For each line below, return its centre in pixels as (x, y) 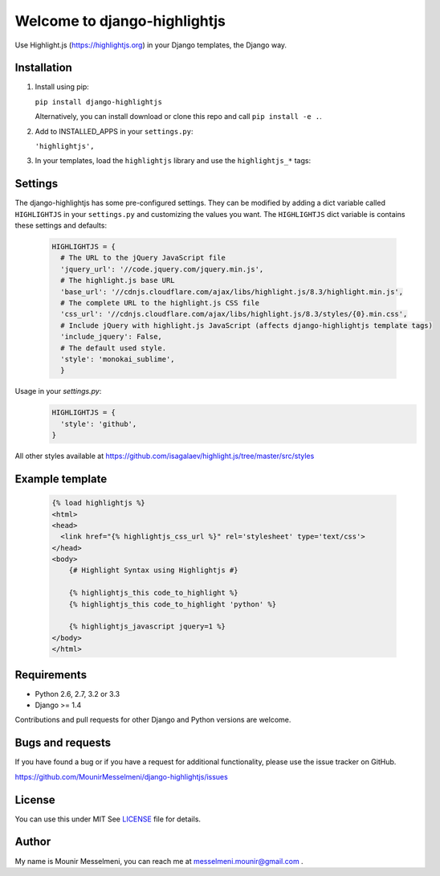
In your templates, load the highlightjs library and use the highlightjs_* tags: (173, 161)
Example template (61, 479)
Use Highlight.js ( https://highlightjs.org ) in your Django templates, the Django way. (151, 45)
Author (33, 842)
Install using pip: (62, 87)
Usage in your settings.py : (58, 391)
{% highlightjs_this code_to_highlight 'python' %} (173, 604)
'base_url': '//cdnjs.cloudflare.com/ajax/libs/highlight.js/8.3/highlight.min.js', (232, 292)
